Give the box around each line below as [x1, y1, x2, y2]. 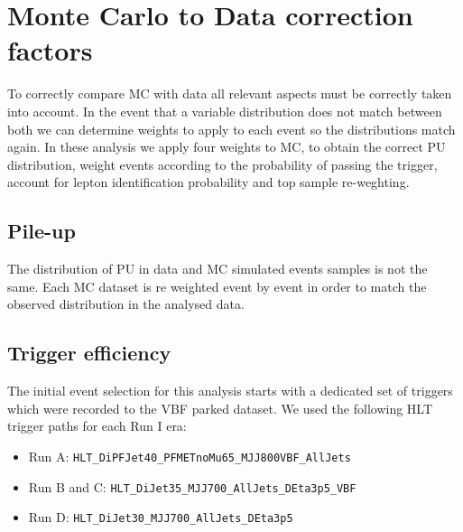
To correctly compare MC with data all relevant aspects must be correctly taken [7, 84, 452, 103]
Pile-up [7, 217, 76, 245]
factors [7, 32, 93, 69]
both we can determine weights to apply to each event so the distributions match [7, 119, 456, 138]
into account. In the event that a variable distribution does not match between [7, 101, 442, 120]
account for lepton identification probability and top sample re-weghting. [7, 173, 410, 191]
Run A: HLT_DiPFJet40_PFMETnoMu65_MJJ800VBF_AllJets [28, 446, 351, 465]
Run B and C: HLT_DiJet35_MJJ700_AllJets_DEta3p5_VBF [28, 477, 357, 496]
